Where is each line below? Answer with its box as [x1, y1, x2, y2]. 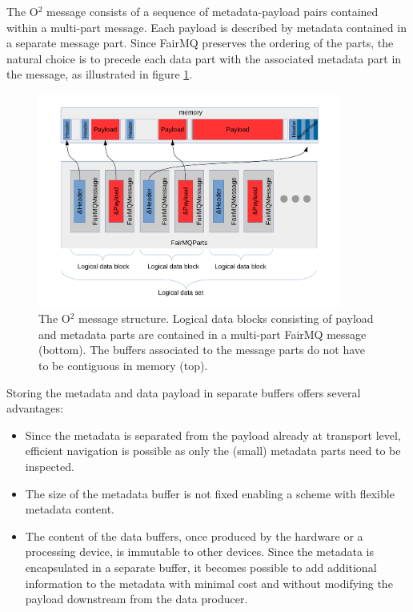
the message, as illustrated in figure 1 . [6, 66, 193, 83]
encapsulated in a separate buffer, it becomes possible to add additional [25, 558, 377, 575]
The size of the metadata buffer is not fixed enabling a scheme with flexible [25, 485, 395, 501]
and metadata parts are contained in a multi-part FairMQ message [38, 325, 367, 342]
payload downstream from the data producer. [25, 590, 248, 607]
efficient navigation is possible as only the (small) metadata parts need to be [25, 442, 401, 459]
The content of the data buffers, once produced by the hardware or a [25, 527, 363, 544]
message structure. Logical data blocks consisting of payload [78, 310, 374, 327]
